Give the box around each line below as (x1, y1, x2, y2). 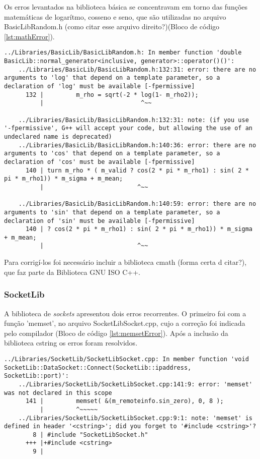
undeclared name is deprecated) (4, 133, 112, 140)
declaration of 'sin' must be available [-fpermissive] (4, 217, 195, 224)
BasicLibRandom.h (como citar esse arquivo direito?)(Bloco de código (4, 21, 220, 32)
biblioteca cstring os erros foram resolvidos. (4, 337, 138, 348)
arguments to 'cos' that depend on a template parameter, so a (4, 150, 220, 157)
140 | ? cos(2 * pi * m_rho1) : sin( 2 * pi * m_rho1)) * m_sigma (25, 225, 252, 233)
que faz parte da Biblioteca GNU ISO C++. (4, 266, 140, 277)
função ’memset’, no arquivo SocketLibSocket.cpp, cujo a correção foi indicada (4, 318, 245, 328)
